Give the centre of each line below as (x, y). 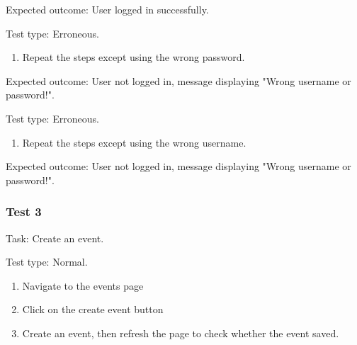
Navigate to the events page (83, 285)
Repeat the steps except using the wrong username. (134, 142)
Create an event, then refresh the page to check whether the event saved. (181, 333)
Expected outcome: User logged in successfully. (107, 9)
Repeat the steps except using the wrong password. (134, 57)
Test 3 (24, 211)
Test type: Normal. (47, 262)
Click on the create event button (93, 309)
